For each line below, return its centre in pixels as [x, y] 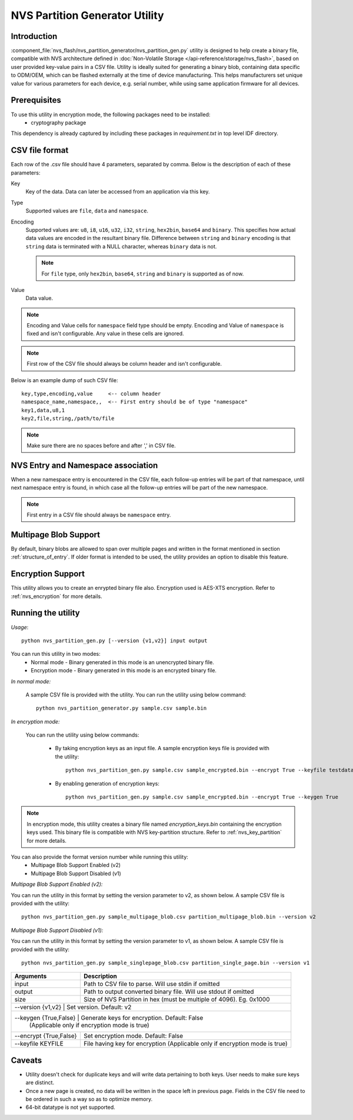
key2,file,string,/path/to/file [68, 418]
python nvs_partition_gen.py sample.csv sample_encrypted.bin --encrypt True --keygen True [202, 797]
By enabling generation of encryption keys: [107, 783]
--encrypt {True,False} [46, 1036]
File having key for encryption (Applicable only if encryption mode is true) [185, 1044]
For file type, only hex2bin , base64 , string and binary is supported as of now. [143, 274]
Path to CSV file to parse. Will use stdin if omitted [151, 984]
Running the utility [45, 613]
